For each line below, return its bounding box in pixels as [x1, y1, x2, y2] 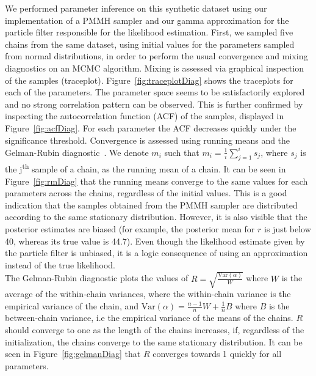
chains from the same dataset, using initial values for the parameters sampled [5, 37, 295, 50]
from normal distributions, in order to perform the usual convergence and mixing [5, 50, 308, 62]
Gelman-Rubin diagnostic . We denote [5, 146, 149, 158]
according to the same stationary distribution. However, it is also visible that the [5, 210, 307, 223]
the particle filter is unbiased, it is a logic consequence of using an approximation [5, 246, 308, 259]
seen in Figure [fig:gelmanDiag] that [5, 347, 141, 360]
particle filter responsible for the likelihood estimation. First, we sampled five [5, 26, 293, 39]
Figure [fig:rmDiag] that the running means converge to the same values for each [5, 174, 308, 187]
